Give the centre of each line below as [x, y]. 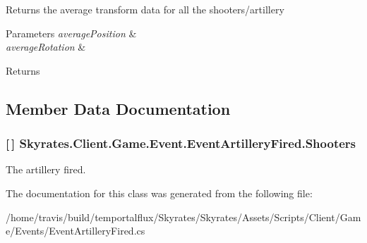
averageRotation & [46, 47]
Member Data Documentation [118, 108]
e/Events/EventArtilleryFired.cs [76, 231]
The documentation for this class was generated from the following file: [159, 193]
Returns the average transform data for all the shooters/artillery [145, 9]
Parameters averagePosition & [71, 33]
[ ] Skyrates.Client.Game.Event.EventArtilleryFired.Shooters [181, 143]
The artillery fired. [46, 169]
